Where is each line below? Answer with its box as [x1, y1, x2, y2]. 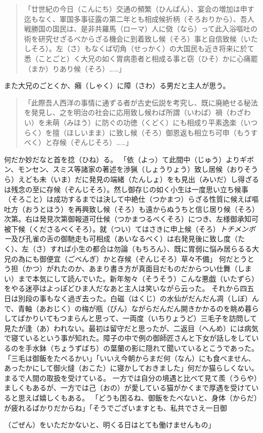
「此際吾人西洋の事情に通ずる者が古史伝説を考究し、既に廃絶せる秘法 [24, 97, 258, 107]
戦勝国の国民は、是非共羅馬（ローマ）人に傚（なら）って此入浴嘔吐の [24, 23, 258, 34]
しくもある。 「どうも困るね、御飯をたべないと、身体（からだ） [46, 392, 258, 403]
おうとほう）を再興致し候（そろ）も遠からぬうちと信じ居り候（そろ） [25, 203, 259, 214]
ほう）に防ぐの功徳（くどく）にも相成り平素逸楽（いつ [73, 117, 258, 127]
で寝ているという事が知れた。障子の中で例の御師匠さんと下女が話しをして [4, 333, 252, 343]
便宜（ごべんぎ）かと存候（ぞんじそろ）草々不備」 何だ [46, 253, 233, 264]
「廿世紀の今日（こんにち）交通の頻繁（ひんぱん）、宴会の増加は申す [24, 4, 254, 14]
